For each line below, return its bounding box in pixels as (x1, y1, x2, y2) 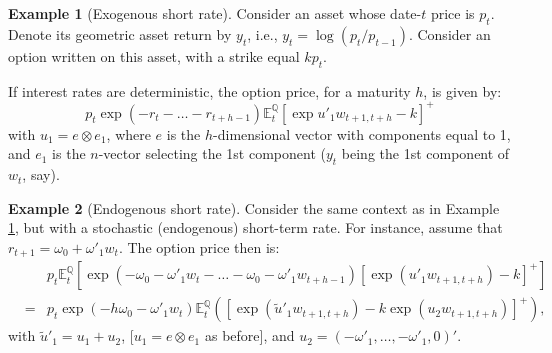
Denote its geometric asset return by (8, 23, 232, 44)
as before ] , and (204, 325, 295, 346)
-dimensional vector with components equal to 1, (213, 123, 511, 144)
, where (106, 123, 151, 144)
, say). (22, 164, 60, 185)
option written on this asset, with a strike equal (8, 45, 300, 66)
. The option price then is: (118, 236, 280, 257)
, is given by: (423, 80, 502, 101)
